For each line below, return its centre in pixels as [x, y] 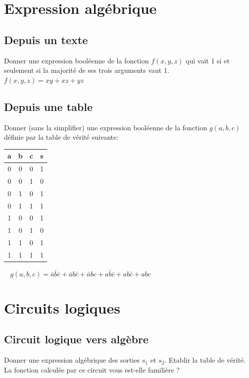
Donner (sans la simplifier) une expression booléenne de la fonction [106, 127]
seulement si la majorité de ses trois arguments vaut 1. [87, 70]
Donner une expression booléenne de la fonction [76, 60]
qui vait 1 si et [208, 60]
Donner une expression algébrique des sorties [72, 360]
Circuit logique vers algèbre [76, 339]
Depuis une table [48, 106]
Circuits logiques [62, 307]
